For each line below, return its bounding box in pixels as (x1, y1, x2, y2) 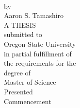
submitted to (4, 29, 42, 39)
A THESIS (4, 19, 36, 30)
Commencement (4, 96, 51, 106)
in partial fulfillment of (4, 48, 72, 58)
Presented (4, 86, 33, 96)
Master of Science (4, 77, 56, 87)
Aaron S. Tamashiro (4, 10, 64, 20)
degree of (4, 67, 31, 77)
